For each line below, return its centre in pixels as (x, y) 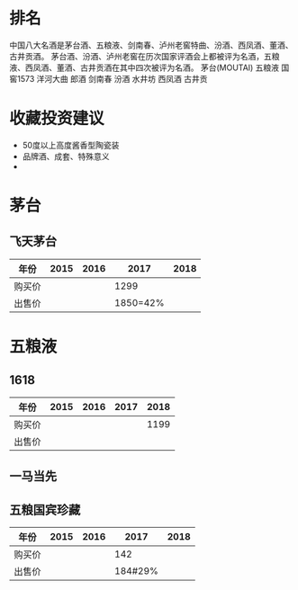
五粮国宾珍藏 (45, 510)
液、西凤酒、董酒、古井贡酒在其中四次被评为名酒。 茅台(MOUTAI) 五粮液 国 (149, 67)
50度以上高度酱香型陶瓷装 (71, 145)
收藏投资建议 (57, 119)
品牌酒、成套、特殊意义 (66, 156)
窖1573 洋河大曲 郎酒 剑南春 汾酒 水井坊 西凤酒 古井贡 (108, 78)
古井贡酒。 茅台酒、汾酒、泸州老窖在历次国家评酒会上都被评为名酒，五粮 (144, 56)
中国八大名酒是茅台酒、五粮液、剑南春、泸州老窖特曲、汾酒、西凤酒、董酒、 (151, 45)
